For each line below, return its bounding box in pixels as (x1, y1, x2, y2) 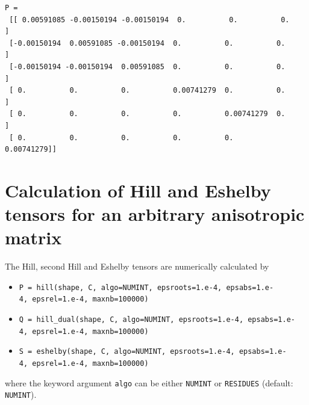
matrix (5, 225, 62, 250)
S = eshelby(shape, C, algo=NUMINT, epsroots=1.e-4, (19, 347, 235, 356)
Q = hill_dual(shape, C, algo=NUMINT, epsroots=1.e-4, (19, 315, 244, 324)
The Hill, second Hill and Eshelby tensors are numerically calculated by (5, 260, 269, 273)
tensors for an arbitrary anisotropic (5, 202, 305, 226)
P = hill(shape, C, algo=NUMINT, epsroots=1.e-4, (19, 283, 222, 292)
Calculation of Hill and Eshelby (5, 178, 271, 202)
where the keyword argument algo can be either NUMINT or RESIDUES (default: (5, 376, 293, 389)
